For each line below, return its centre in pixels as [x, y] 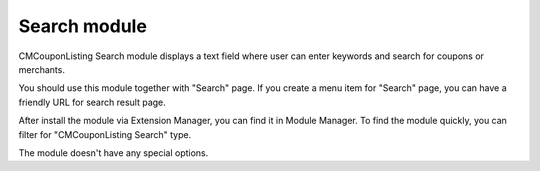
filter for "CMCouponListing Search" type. [105, 134]
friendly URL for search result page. [92, 102]
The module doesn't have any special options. [113, 152]
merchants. [41, 69]
